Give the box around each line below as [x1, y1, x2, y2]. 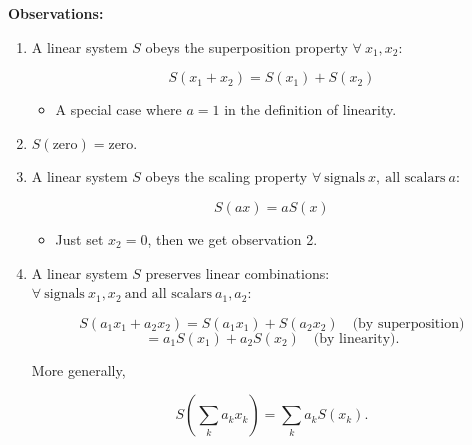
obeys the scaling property [145, 166, 308, 187]
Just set [55, 228, 104, 249]
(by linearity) [313, 331, 396, 346]
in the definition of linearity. [224, 99, 397, 120]
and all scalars [124, 287, 212, 302]
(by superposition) [352, 316, 465, 331]
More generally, [31, 359, 126, 380]
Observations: [8, 3, 104, 23]
